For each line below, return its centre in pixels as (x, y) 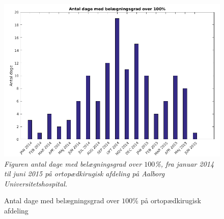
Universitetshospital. (36, 183)
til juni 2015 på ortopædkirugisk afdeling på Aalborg (85, 174)
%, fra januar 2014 (185, 163)
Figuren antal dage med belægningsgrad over (73, 163)
